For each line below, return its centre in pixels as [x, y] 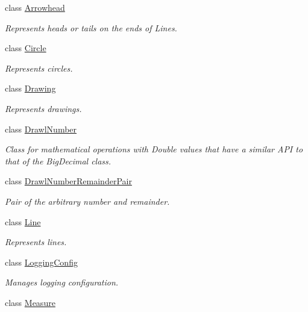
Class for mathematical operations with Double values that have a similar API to [154, 149]
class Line [23, 221]
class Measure [30, 302]
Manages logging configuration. [62, 282]
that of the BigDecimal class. [58, 161]
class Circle [26, 48]
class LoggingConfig [41, 262]
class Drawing [30, 88]
